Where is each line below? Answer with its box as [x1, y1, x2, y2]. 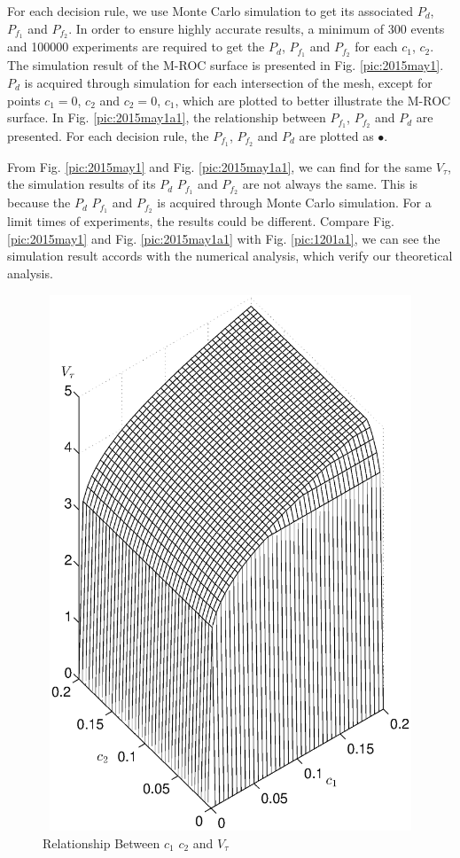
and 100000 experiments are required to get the [7, 37, 265, 56]
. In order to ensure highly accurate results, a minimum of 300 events [68, 19, 445, 37]
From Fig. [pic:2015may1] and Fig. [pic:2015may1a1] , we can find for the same [7, 157, 433, 175]
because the [7, 193, 71, 212]
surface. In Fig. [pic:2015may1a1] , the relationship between [7, 108, 326, 127]
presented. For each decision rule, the [7, 126, 209, 144]
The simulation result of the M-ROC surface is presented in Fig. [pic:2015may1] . [7, 56, 444, 74]
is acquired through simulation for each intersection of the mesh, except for [24, 73, 433, 91]
